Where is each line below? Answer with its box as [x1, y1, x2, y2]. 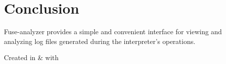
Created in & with [4, 52, 59, 63]
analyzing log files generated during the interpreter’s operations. [4, 36, 196, 46]
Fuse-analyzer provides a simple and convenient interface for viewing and [4, 26, 222, 37]
